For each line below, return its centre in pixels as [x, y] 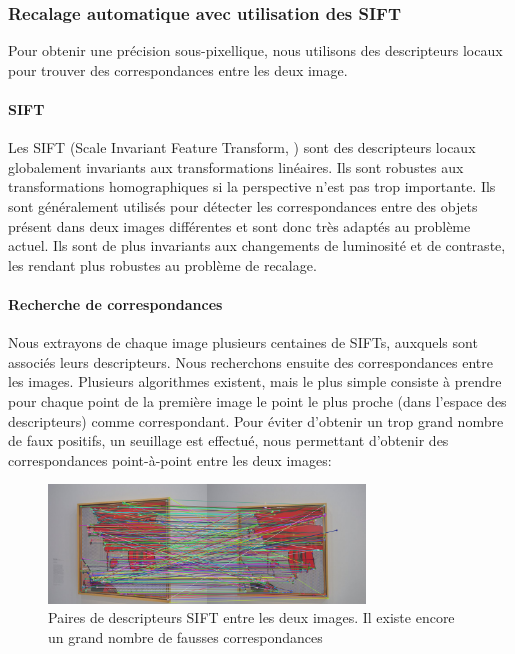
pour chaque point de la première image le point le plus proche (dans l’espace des [257, 400]
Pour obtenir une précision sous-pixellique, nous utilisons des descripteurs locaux [255, 50]
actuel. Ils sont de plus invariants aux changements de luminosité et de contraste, [257, 245]
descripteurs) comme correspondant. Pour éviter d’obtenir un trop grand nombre [256, 420]
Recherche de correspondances [115, 303]
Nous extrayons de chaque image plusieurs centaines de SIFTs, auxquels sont [243, 342]
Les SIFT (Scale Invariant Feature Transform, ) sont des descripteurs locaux [242, 147]
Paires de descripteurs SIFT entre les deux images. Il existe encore [251, 617]
